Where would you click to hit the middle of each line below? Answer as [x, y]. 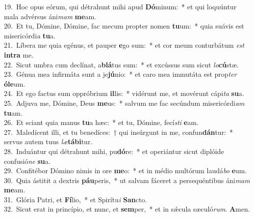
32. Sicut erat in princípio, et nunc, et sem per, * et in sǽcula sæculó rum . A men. [127, 209]
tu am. [13, 112]
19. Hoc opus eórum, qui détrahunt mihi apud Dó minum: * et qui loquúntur [120, 6]
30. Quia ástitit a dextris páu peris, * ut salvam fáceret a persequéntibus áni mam [127, 180]
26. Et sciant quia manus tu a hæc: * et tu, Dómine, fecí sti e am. [101, 122]
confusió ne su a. [27, 161]
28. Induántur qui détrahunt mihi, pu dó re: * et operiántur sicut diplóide [114, 151]
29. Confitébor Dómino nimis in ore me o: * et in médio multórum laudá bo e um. [126, 170]
